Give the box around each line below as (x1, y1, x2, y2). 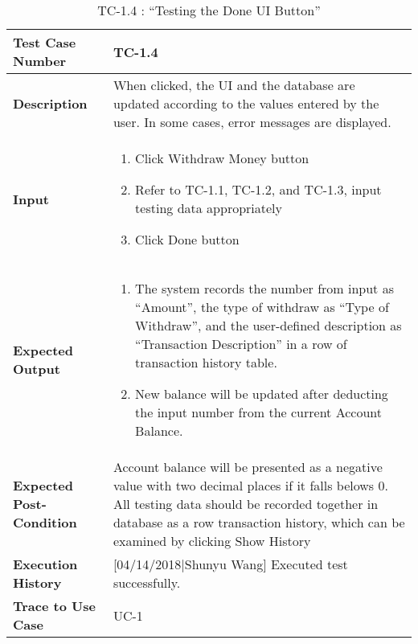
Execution (13, 555, 78, 573)
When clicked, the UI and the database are (113, 76, 355, 94)
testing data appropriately (135, 199, 282, 217)
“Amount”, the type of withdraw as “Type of (135, 297, 389, 316)
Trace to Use (13, 597, 96, 615)
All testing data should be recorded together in (113, 494, 379, 513)
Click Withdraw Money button (135, 149, 309, 167)
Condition (13, 513, 77, 531)
